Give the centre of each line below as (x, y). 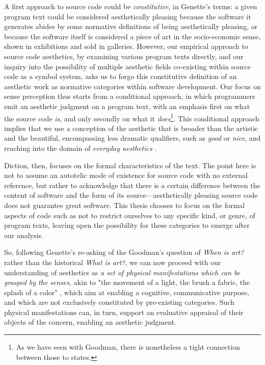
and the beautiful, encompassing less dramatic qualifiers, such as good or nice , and (132, 138)
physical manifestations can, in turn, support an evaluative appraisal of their (124, 312)
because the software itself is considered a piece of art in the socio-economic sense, (132, 36)
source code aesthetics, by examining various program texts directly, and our (124, 56)
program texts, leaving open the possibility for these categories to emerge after (127, 225)
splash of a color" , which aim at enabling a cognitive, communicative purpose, (127, 292)
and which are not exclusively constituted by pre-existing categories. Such (119, 302)
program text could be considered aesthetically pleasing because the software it (128, 16)
